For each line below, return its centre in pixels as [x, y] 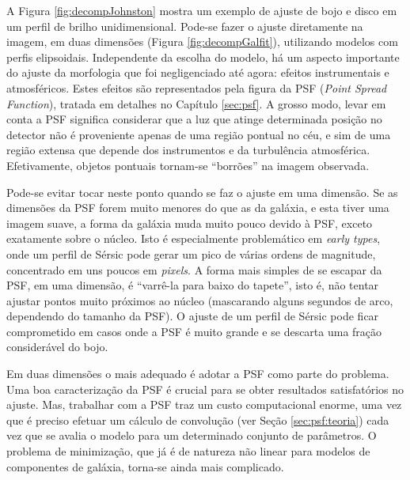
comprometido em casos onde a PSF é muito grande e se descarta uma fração [194, 331]
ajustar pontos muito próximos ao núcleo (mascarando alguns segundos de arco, [200, 300]
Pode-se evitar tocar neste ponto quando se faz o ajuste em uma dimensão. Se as [202, 192]
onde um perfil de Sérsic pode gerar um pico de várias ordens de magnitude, [191, 253]
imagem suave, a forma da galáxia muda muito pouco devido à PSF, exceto [190, 223]
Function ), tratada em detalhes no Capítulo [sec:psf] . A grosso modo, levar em [196, 103]
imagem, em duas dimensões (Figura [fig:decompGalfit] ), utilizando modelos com [202, 42]
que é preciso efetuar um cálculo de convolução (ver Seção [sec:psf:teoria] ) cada [198, 420]
